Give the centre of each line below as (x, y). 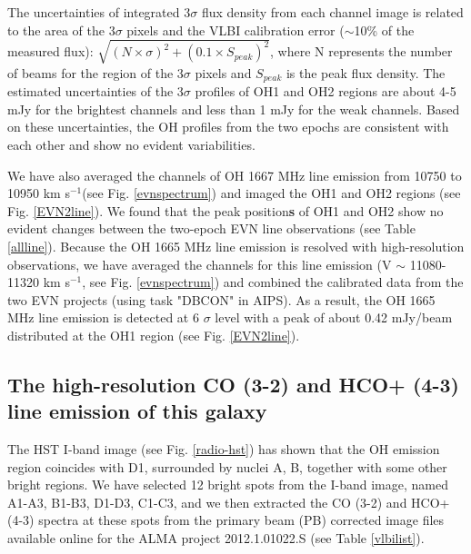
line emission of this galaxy (137, 411)
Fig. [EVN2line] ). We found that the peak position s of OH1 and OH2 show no (225, 210)
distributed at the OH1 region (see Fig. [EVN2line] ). (154, 335)
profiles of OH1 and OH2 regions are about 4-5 (326, 91)
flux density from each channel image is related (332, 12)
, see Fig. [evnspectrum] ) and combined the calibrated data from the (273, 282)
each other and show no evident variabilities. (131, 144)
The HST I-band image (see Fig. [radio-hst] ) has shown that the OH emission (224, 449)
